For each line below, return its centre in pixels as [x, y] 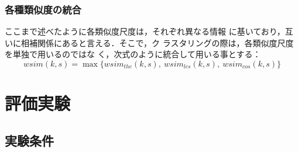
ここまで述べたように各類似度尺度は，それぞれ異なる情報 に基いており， [145, 31]
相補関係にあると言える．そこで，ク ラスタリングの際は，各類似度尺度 [157, 42]
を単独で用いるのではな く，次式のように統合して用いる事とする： [133, 54]
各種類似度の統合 [43, 9]
